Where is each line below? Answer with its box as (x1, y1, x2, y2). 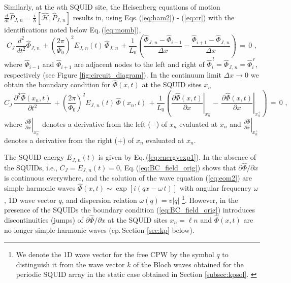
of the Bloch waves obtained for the (133, 259, 244, 269)
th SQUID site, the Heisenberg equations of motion (60, 2, 220, 12)
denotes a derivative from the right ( (4, 134, 118, 145)
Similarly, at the (4, 2, 54, 12)
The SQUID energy (4, 152, 64, 162)
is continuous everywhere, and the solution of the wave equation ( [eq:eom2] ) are (4, 172, 252, 183)
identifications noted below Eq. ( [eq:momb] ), (4, 24, 141, 34)
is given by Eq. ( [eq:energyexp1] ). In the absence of (98, 152, 256, 162)
